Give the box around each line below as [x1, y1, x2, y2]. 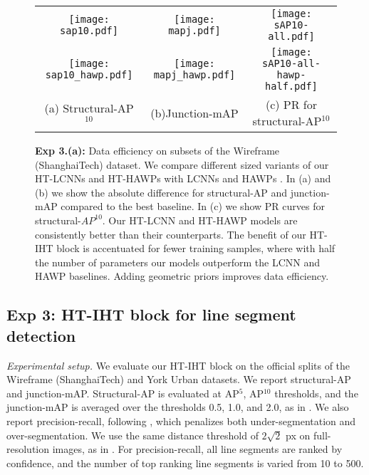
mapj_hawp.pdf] [153, 69, 236, 80]
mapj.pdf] [168, 25, 221, 36]
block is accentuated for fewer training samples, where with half [56, 241, 336, 256]
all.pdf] [268, 31, 315, 42]
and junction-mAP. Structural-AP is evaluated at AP [6, 385, 239, 400]
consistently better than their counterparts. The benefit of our [35, 226, 306, 241]
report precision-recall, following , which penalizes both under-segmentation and [6, 413, 356, 428]
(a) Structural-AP [44, 99, 134, 116]
